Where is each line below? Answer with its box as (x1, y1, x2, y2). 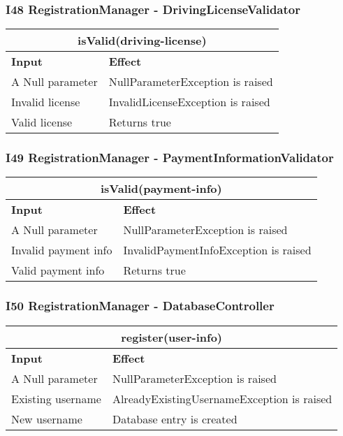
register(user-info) (121, 328, 223, 345)
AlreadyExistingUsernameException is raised (112, 390, 333, 407)
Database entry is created (112, 410, 238, 427)
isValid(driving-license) (78, 32, 207, 49)
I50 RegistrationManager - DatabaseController (6, 297, 275, 314)
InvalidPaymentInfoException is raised (123, 242, 312, 259)
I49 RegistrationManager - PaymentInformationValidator (6, 149, 334, 166)
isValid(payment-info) (100, 180, 222, 197)
